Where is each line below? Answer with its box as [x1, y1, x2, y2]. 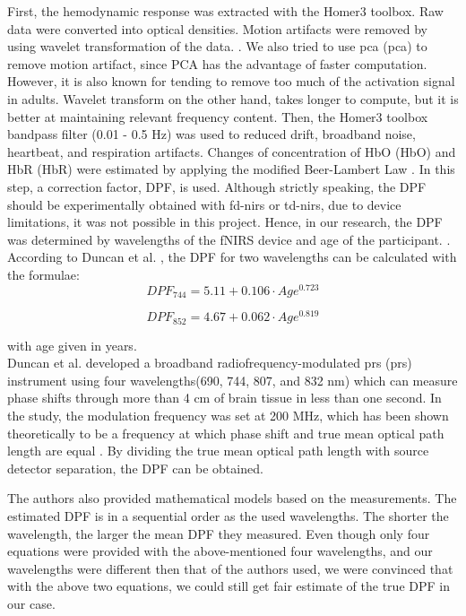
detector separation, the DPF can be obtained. [7, 458, 263, 477]
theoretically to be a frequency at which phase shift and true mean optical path [7, 423, 444, 442]
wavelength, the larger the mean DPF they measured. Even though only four [7, 524, 430, 542]
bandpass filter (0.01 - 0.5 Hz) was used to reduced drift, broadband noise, [7, 125, 416, 143]
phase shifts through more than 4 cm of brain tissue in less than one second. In [7, 388, 442, 407]
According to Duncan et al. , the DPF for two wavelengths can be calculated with [7, 247, 457, 266]
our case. [7, 594, 56, 612]
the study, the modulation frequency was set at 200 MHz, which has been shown [7, 405, 449, 424]
